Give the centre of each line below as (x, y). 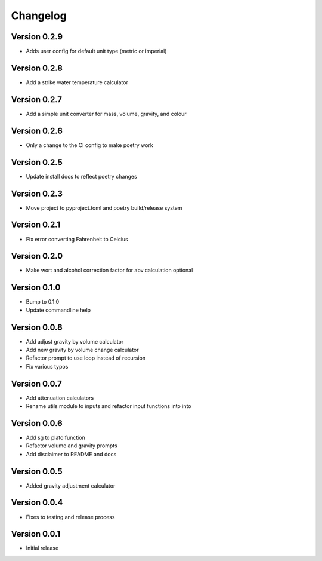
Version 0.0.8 (37, 327)
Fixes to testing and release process (70, 517)
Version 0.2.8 (37, 68)
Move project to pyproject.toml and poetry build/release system (104, 208)
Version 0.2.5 (37, 162)
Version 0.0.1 (36, 534)
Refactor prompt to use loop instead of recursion (86, 358)
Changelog (39, 16)
